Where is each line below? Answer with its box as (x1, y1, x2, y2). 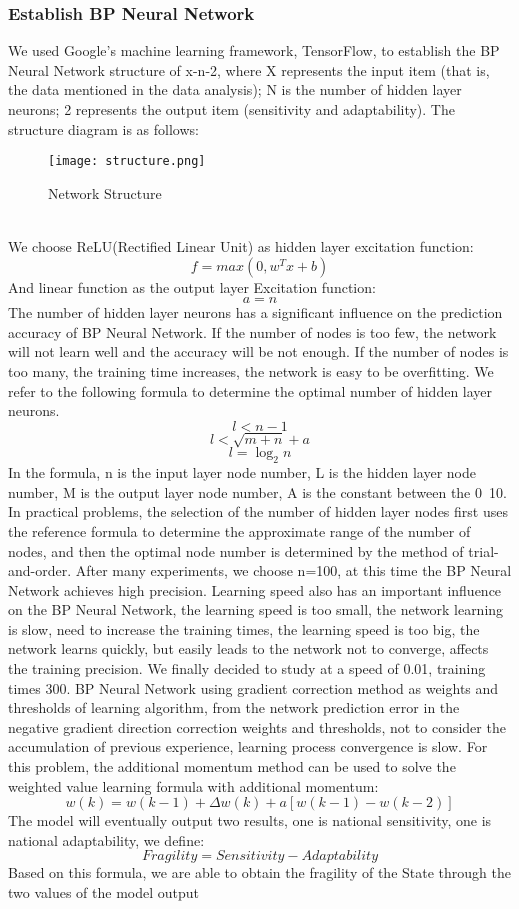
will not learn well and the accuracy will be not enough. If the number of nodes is (8, 341, 509, 362)
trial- (468, 540, 499, 561)
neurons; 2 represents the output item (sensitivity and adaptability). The (8, 99, 455, 119)
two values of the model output (8, 882, 200, 902)
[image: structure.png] (48, 154, 206, 169)
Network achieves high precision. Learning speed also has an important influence (8, 579, 502, 600)
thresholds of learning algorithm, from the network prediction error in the (8, 697, 460, 718)
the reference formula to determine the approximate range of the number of (8, 520, 471, 541)
